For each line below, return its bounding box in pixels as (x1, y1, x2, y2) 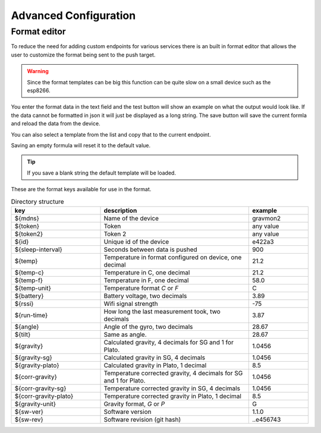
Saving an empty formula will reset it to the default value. (11, 141, 151, 148)
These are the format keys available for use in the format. (11, 186, 152, 193)
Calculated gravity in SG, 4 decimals (103, 353, 206, 362)
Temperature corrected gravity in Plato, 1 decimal (103, 392, 242, 400)
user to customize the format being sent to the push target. (11, 51, 156, 58)
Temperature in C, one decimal (103, 268, 190, 276)
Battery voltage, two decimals (103, 292, 187, 300)
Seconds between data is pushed (103, 245, 197, 254)
